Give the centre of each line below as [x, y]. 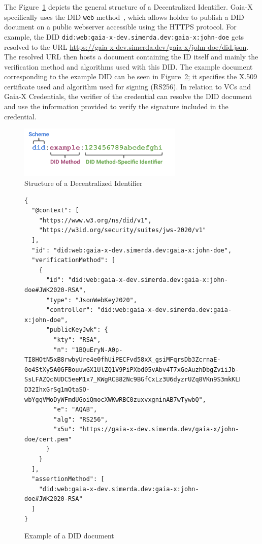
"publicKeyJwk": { [77, 330]
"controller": [70, 310]
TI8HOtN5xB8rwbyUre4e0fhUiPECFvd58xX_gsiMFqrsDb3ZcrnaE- [123, 360]
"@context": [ [55, 211]
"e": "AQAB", [75, 410]
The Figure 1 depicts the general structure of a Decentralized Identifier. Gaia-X [128, 7]
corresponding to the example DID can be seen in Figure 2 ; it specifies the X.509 [131, 76]
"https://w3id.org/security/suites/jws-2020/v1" [122, 230]
